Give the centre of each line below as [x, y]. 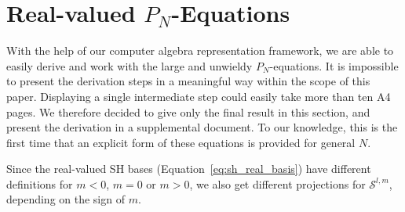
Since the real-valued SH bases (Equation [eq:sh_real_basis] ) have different [189, 169]
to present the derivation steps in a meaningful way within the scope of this [188, 81]
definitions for [40, 183]
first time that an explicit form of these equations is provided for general [181, 142]
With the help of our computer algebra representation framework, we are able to [200, 50]
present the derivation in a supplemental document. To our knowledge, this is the [202, 127]
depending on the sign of [66, 199]
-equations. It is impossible [334, 65]
